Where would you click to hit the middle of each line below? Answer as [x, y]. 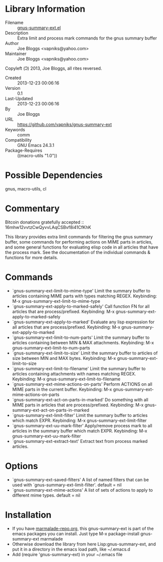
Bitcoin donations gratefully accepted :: [45, 222]
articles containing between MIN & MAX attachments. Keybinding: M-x [83, 342]
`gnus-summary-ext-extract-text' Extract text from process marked [80, 441]
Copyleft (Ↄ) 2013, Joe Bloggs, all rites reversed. [54, 68]
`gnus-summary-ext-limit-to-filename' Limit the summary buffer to [79, 368]
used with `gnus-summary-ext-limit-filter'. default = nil [67, 485]
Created [13, 78]
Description [17, 33]
